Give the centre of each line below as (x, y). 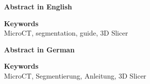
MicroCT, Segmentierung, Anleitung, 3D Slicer (75, 75)
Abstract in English (38, 6)
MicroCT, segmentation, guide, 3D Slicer (66, 33)
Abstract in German (39, 49)
